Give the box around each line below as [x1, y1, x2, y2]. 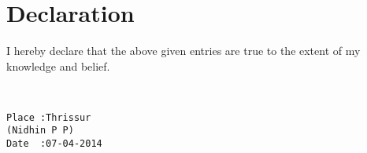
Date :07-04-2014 [6, 137, 102, 149]
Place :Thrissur [6, 111, 91, 123]
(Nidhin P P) [6, 125, 74, 137]
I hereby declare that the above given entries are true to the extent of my [6, 42, 361, 59]
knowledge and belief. [6, 57, 110, 74]
